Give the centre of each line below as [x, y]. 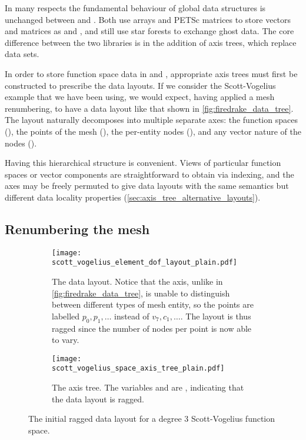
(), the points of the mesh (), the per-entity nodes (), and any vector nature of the [153, 131]
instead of [132, 316]
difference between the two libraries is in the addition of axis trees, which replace [151, 42]
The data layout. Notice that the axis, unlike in [137, 281]
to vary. [66, 340]
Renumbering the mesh [77, 229]
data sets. [22, 54]
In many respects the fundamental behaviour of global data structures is [135, 8]
